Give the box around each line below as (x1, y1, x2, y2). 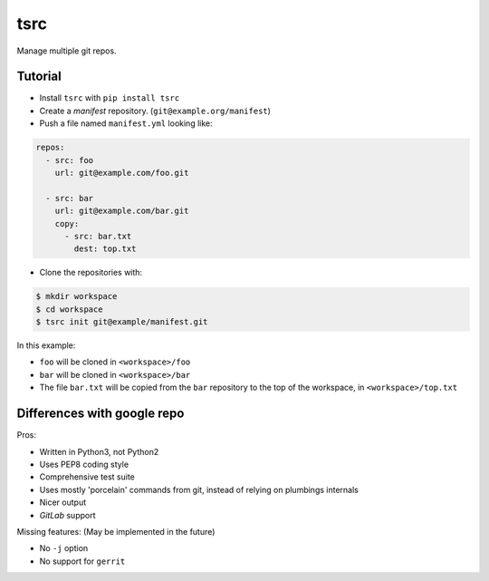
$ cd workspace (35, 304, 103, 315)
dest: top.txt (73, 244, 137, 254)
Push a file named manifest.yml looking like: (39, 118, 213, 129)
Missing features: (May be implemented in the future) (16, 526, 216, 537)
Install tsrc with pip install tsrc (39, 92, 180, 103)
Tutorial (16, 69, 62, 84)
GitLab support (39, 509, 96, 520)
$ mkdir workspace (35, 291, 118, 302)
